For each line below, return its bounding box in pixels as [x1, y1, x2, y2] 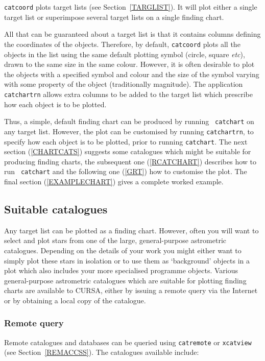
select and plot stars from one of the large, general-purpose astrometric [4, 235, 227, 246]
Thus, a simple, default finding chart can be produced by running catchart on [4, 116, 254, 127]
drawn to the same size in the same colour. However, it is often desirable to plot [4, 59, 255, 69]
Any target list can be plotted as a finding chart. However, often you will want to [4, 225, 259, 235]
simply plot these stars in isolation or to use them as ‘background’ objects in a [4, 255, 250, 266]
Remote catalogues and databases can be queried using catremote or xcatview [4, 336, 252, 347]
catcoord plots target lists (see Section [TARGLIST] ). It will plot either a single [4, 2, 257, 12]
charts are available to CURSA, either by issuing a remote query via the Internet [4, 285, 258, 296]
